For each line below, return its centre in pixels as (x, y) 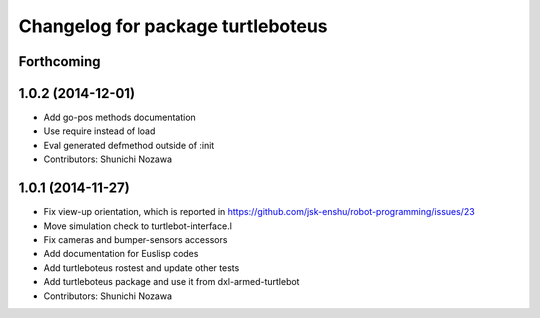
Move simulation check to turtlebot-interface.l (137, 226)
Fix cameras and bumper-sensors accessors (135, 239)
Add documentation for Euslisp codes (121, 254)
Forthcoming (59, 61)
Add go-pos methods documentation (120, 117)
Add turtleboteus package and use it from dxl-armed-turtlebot (171, 282)
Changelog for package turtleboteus (173, 26)
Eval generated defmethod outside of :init (129, 145)
